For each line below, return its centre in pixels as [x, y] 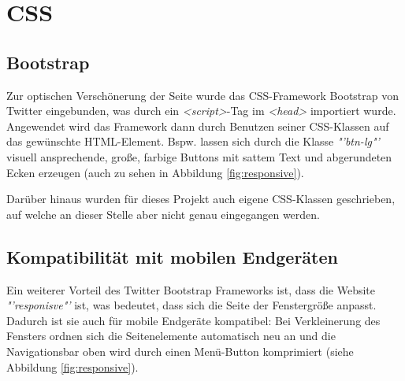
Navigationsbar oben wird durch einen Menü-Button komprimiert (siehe [180, 351]
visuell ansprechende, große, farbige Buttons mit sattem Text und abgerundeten [199, 156]
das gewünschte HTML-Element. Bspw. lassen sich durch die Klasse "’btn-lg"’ [193, 141]
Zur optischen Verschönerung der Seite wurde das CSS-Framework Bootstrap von [203, 95]
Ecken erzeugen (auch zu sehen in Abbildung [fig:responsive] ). [155, 172]
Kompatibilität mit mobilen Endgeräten [172, 256]
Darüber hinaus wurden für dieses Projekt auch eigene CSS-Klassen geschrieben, [201, 199]
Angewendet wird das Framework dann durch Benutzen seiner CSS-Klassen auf [198, 126]
